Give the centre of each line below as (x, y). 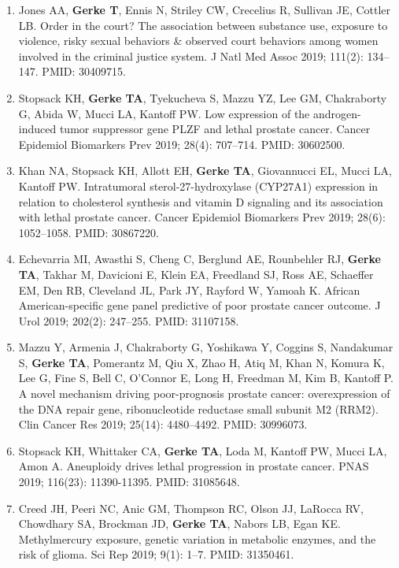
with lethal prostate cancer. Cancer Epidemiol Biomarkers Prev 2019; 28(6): (202, 217)
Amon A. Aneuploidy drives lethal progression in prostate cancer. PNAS (194, 466)
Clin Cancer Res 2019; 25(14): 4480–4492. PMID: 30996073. (163, 424)
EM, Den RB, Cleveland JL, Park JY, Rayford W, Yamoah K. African (189, 290)
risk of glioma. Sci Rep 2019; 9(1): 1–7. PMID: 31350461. (156, 554)
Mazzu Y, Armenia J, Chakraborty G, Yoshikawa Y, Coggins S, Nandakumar (206, 347)
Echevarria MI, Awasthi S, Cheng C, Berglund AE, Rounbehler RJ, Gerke (199, 259)
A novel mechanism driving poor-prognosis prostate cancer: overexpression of (204, 394)
